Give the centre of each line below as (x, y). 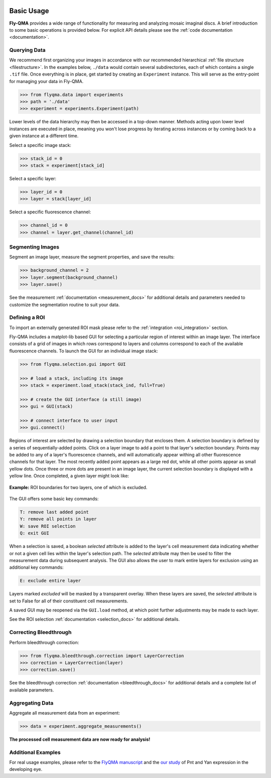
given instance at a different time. (44, 136)
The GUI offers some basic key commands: (54, 499)
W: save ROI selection (48, 526)
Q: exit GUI (35, 533)
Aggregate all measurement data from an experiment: (65, 713)
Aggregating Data (31, 703)
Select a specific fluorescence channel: (50, 212)
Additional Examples (35, 752)
